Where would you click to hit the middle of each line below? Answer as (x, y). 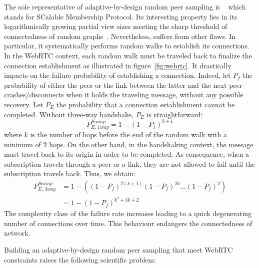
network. (17, 233)
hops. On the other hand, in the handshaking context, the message (151, 144)
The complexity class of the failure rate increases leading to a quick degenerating (128, 213)
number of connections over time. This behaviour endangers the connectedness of (128, 223)
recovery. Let (24, 104)
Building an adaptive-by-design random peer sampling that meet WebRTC (118, 249)
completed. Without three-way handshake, (69, 114)
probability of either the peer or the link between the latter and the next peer (123, 85)
